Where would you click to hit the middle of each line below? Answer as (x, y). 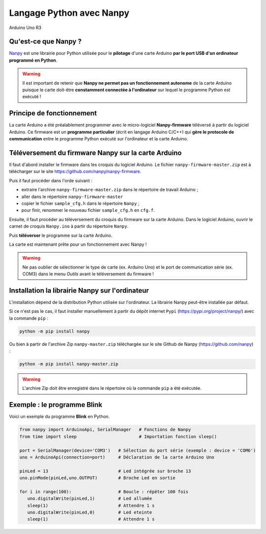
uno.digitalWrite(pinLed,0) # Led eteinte (90, 513)
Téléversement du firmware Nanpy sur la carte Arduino (95, 153)
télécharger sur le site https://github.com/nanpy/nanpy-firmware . (75, 171)
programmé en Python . (33, 60)
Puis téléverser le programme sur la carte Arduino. (61, 235)
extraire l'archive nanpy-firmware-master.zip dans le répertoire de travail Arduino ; (110, 190)
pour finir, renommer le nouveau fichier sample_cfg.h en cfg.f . (88, 210)
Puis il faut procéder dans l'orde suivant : (51, 180)
